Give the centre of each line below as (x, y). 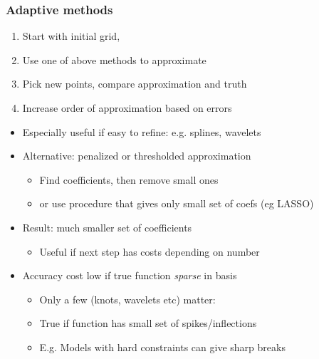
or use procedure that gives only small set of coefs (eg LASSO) (177, 203)
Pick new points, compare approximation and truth (135, 84)
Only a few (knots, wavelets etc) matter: (127, 299)
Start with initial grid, (71, 36)
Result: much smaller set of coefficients (107, 227)
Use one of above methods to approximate (114, 59)
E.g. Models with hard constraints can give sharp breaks (162, 347)
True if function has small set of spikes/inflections (148, 323)
